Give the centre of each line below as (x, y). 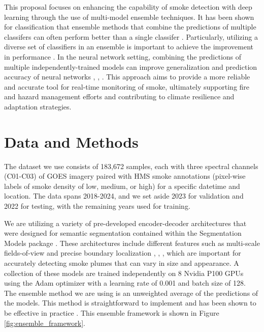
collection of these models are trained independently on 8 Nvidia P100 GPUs (124, 273)
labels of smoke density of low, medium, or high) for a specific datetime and (122, 186)
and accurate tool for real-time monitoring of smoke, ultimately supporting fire (127, 86)
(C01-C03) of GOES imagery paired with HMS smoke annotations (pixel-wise (125, 176)
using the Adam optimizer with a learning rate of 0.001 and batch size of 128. (125, 283)
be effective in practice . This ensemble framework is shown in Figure (112, 312)
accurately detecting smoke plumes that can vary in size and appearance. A (122, 263)
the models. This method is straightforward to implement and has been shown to (130, 303)
